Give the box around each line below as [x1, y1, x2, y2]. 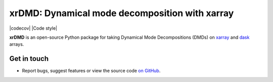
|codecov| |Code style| [9, 25, 58, 31]
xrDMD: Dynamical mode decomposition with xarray [9, 8, 234, 19]
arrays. [9, 41, 24, 47]
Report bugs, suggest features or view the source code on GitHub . [22, 68, 161, 74]
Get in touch [9, 54, 49, 63]
